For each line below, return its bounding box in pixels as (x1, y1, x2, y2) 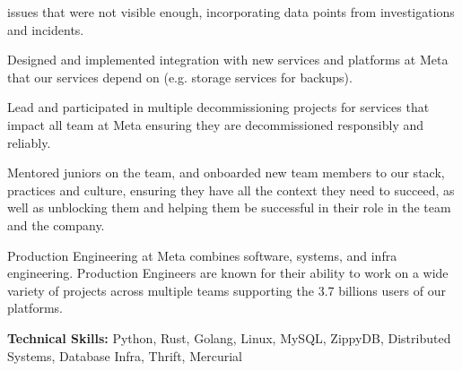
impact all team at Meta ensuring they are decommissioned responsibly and (7, 115, 424, 134)
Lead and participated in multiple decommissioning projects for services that (7, 98, 430, 116)
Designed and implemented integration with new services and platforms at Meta (7, 50, 449, 69)
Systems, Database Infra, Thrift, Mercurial (7, 346, 242, 365)
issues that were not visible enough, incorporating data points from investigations (7, 3, 455, 21)
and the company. (7, 215, 105, 234)
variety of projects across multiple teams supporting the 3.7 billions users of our (7, 280, 446, 299)
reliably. (7, 133, 51, 151)
